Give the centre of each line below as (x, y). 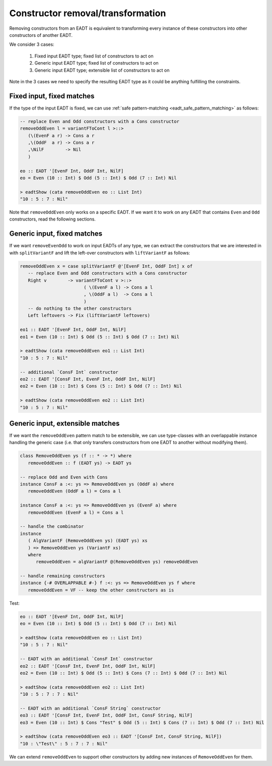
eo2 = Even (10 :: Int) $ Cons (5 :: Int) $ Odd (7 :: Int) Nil (101, 386)
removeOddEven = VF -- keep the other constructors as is (101, 590)
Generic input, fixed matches (56, 234)
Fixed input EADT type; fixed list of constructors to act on (94, 56)
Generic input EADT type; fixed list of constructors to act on (96, 63)
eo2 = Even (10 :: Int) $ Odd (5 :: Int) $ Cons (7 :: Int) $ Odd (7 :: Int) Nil (124, 673)
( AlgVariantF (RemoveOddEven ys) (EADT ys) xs (88, 541)
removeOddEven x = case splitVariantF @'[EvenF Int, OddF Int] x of (106, 266)
